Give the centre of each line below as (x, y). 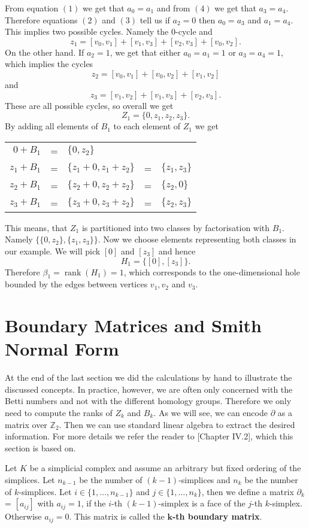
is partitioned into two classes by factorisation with (176, 227)
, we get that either (145, 52)
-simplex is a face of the (202, 503)
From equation (32, 8)
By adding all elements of (51, 126)
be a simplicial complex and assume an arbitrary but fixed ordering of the (165, 468)
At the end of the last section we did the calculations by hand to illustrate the (149, 377)
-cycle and (194, 31)
